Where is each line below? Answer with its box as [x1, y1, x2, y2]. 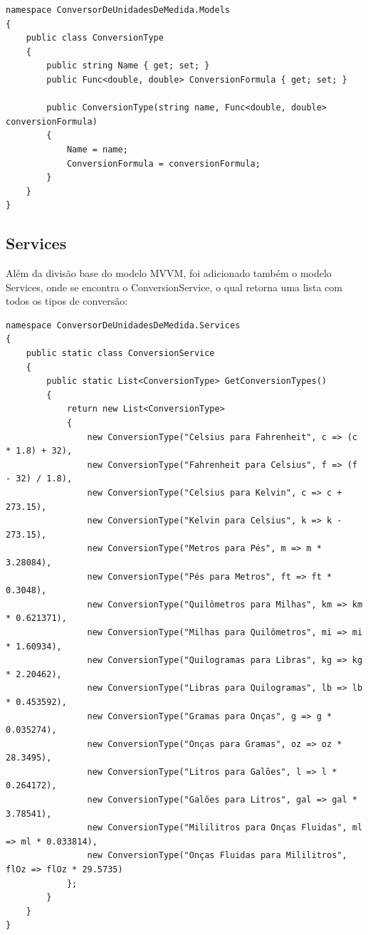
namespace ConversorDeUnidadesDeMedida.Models [6, 5, 230, 15]
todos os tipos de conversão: [6, 293, 128, 308]
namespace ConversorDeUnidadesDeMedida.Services [6, 320, 241, 330]
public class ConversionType [26, 33, 164, 43]
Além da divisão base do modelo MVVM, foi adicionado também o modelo [6, 266, 332, 281]
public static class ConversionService [26, 348, 215, 359]
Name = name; [66, 144, 128, 155]
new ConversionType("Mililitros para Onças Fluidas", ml [87, 822, 363, 833]
